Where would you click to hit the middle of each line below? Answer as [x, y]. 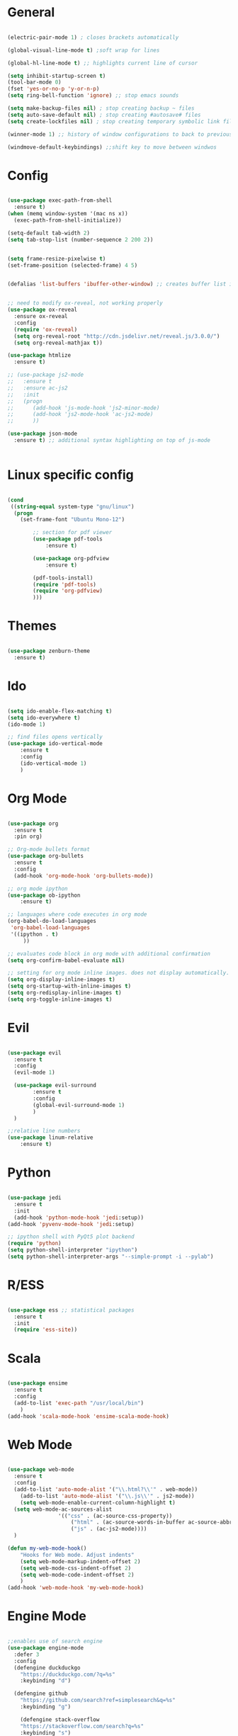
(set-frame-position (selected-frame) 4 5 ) [73, 265]
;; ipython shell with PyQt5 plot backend [71, 1237]
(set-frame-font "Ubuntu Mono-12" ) [73, 520]
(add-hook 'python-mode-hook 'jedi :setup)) [79, 1218]
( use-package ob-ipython [44, 895]
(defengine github [41, 1694]
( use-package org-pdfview [71, 558]
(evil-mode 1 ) [34, 1073]
